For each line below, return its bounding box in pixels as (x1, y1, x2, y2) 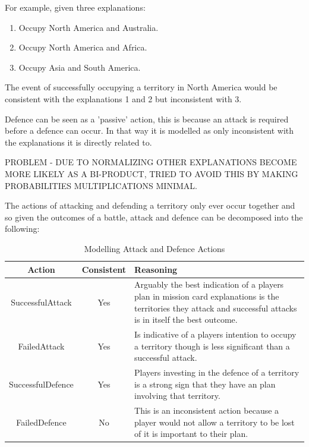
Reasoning (134, 263, 178, 275)
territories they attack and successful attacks (134, 301, 297, 314)
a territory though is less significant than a (134, 339, 290, 352)
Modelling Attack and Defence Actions (84, 242, 225, 254)
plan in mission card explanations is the (134, 289, 279, 302)
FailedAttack (18, 339, 65, 352)
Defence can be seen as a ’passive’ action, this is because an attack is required (5, 112, 289, 125)
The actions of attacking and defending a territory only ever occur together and (5, 199, 295, 212)
